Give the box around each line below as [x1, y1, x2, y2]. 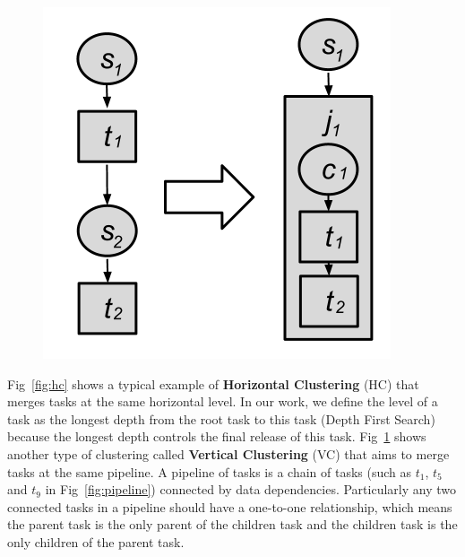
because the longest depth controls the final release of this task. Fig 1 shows [7, 427, 426, 446]
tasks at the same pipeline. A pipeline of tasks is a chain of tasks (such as [7, 462, 412, 481]
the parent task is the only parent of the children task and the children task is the [7, 515, 458, 534]
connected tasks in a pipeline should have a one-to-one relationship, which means [7, 497, 452, 516]
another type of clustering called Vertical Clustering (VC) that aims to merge [7, 444, 450, 463]
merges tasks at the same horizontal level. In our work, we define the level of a [7, 392, 438, 411]
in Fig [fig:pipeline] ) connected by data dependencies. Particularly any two [45, 480, 456, 499]
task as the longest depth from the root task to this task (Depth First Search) [7, 409, 435, 428]
